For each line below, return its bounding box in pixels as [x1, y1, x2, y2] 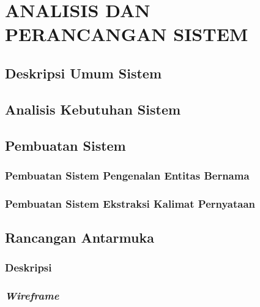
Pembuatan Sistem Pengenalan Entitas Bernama [5, 167, 250, 183]
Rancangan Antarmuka [5, 227, 154, 246]
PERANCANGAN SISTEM [5, 21, 248, 47]
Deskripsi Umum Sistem [5, 63, 162, 82]
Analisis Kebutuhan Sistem [5, 99, 181, 118]
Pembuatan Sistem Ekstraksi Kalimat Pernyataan [5, 195, 256, 211]
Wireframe [5, 288, 59, 303]
